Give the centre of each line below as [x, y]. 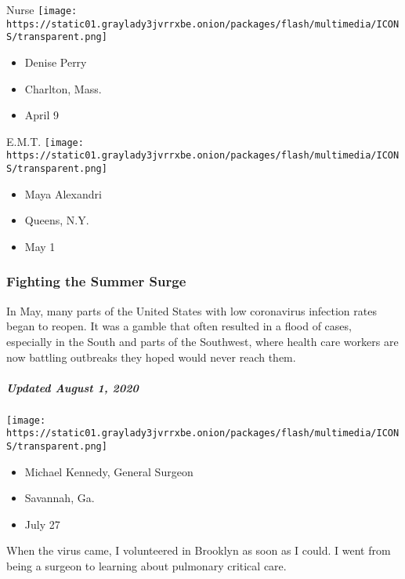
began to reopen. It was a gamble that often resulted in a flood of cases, [179, 326]
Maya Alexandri [63, 193]
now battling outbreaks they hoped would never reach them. [151, 357]
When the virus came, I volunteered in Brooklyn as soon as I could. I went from [199, 550]
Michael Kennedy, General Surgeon [109, 471]
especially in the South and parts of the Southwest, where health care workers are [202, 341]
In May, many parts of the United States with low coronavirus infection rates [192, 310]
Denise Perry [56, 62]
